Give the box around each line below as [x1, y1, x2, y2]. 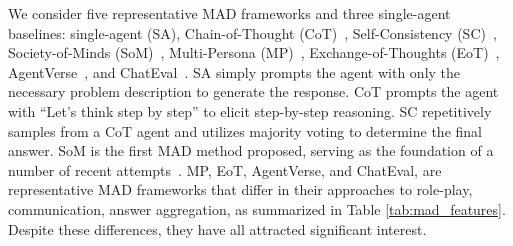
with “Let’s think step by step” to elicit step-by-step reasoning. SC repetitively [8, 100, 492, 121]
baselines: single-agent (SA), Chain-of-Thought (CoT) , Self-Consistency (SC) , [8, 22, 497, 43]
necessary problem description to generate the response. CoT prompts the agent [8, 81, 499, 102]
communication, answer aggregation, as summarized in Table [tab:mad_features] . [8, 198, 506, 219]
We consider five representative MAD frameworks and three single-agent [8, 3, 451, 23]
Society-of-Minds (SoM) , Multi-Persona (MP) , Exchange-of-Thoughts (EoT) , [8, 42, 500, 63]
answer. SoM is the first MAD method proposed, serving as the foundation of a [8, 140, 494, 161]
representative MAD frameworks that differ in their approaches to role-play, [8, 179, 473, 200]
